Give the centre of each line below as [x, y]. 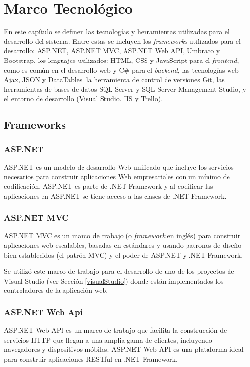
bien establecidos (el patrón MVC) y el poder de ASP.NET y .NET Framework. [124, 255]
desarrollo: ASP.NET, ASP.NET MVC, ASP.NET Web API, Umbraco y [112, 51]
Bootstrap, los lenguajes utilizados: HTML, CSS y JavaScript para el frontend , [122, 60]
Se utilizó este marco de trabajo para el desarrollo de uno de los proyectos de [119, 271]
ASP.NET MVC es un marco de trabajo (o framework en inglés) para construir [122, 235]
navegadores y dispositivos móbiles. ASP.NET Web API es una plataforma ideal [124, 349]
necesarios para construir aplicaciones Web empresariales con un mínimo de [117, 176]
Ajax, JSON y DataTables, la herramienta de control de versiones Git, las [114, 79]
